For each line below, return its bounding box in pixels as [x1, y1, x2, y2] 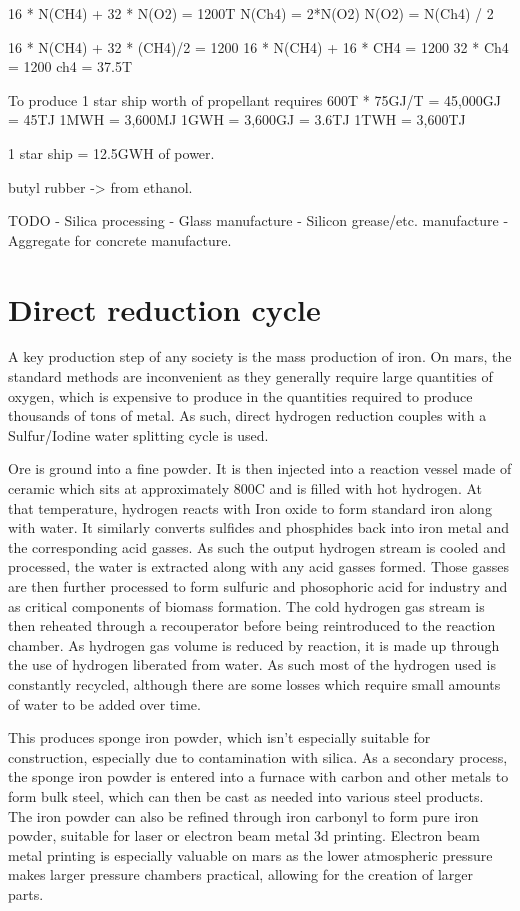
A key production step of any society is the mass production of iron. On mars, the [8, 346, 512, 367]
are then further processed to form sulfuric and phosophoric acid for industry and [8, 576, 508, 596]
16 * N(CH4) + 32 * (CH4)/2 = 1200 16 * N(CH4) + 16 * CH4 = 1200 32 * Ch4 [8, 36, 509, 57]
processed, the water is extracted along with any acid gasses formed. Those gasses [8, 556, 509, 577]
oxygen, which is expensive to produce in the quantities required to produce [8, 385, 473, 406]
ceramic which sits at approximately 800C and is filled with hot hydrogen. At [8, 478, 483, 499]
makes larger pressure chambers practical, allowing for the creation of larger [8, 864, 474, 885]
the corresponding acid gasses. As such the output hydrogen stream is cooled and [8, 536, 506, 557]
